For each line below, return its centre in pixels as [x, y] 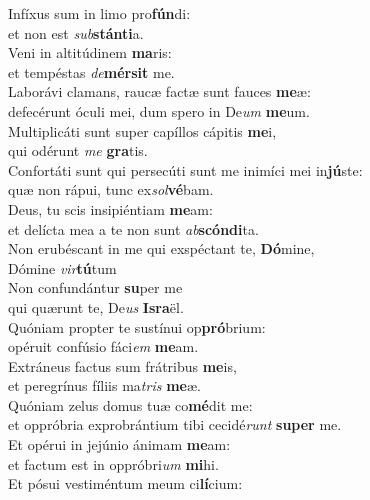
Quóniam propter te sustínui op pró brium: [137, 326]
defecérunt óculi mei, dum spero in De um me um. [159, 110]
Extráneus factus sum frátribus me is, [122, 365]
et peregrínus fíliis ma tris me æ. [104, 385]
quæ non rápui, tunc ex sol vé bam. [111, 189]
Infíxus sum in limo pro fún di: [99, 13]
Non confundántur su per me [95, 287]
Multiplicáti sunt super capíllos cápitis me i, [142, 130]
